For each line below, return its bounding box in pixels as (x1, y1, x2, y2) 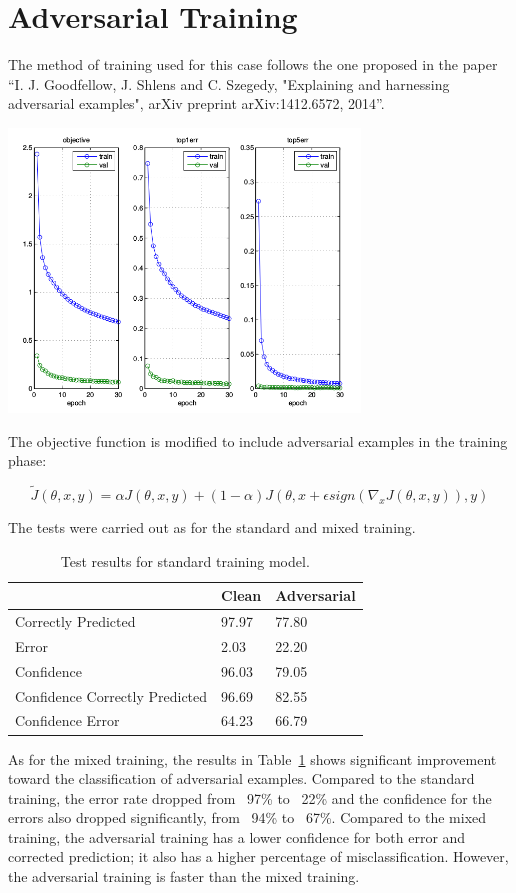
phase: (8, 450, 47, 471)
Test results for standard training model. (60, 550, 310, 571)
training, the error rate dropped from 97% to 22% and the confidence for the (8, 787, 492, 808)
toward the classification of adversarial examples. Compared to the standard (8, 768, 475, 789)
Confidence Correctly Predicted (15, 685, 208, 706)
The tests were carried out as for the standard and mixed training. (8, 517, 416, 537)
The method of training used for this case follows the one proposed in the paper (8, 54, 498, 75)
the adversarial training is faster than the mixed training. (8, 866, 360, 887)
